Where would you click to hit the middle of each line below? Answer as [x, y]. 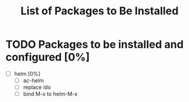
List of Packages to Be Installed [100, 11]
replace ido [37, 87]
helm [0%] [27, 73]
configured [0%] [48, 57]
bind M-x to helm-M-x [50, 94]
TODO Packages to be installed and [95, 44]
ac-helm [33, 81]
